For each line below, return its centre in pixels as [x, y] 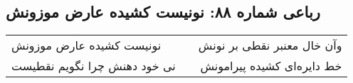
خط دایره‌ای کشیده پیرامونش [271, 66]
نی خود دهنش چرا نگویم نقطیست [94, 66]
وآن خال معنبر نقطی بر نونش [270, 45]
